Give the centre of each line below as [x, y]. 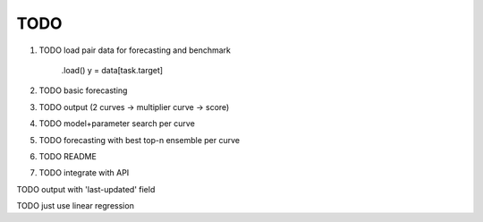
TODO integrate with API [84, 173]
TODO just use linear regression [75, 206]
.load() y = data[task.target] [112, 70]
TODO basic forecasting [83, 90]
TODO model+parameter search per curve [117, 124]
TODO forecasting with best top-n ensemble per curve [140, 140]
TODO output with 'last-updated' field [86, 189]
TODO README [68, 156]
